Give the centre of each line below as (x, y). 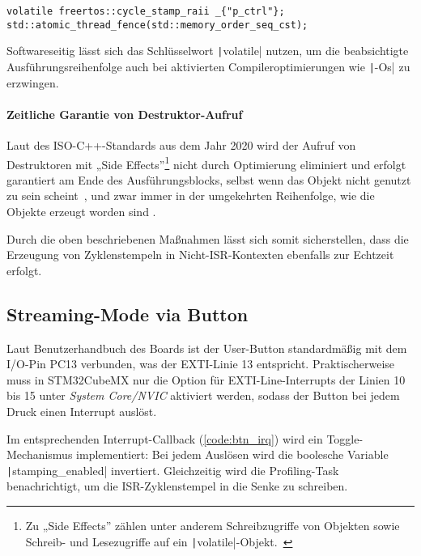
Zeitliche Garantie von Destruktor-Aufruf (125, 114)
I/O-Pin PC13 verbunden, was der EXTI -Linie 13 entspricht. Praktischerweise (201, 364)
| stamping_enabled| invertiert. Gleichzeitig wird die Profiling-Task (173, 470)
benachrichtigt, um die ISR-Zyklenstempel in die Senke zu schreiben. (177, 486)
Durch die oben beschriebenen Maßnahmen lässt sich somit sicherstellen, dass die (208, 238)
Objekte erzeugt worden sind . (81, 212)
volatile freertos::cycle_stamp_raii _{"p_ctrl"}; (146, 11)
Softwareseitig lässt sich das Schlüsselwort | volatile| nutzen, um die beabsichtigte (208, 51)
